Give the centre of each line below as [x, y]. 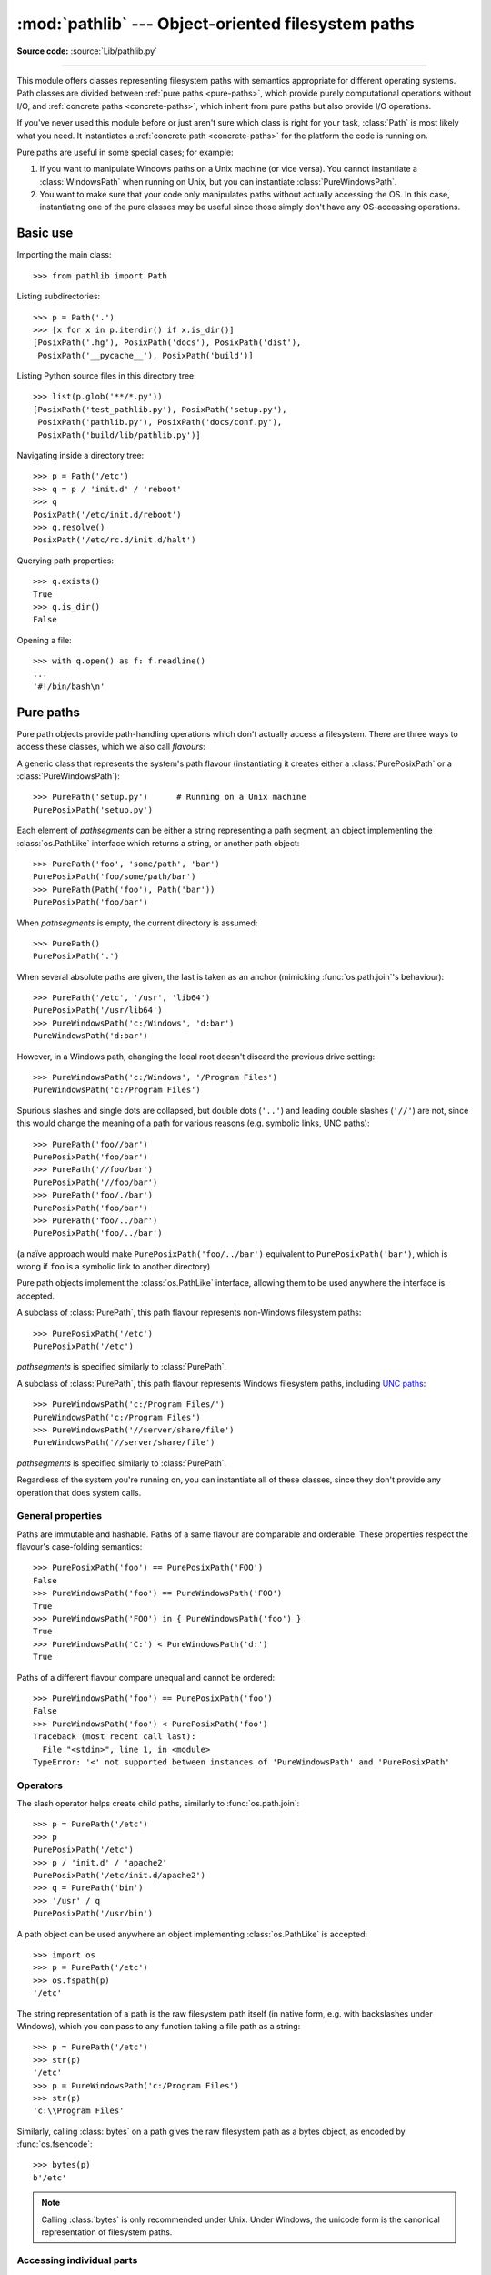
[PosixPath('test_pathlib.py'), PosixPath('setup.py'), [160, 409]
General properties [60, 1516]
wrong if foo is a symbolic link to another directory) [114, 1267]
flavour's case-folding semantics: [80, 1547]
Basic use [45, 233]
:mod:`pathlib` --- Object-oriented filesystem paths [215, 24]
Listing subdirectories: [59, 297]
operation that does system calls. [79, 1492]
